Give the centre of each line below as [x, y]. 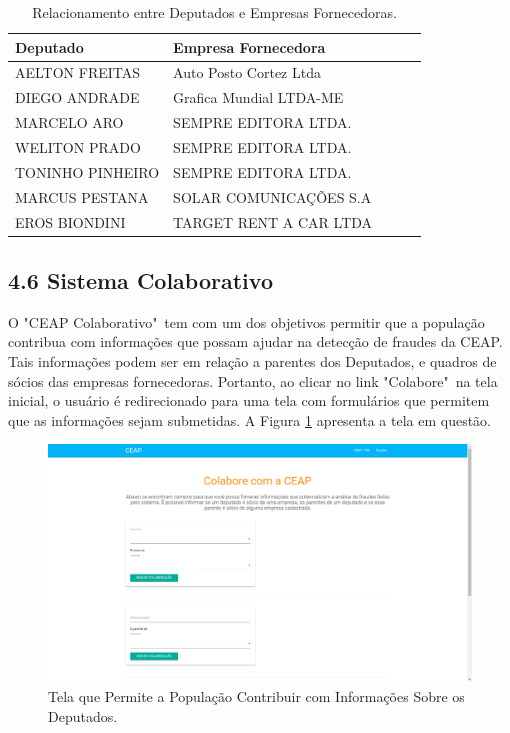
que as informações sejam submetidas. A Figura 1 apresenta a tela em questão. [250, 419]
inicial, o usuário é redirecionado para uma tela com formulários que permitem [249, 400]
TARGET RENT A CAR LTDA [273, 221]
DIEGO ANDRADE [77, 97]
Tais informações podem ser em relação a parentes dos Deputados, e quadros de [252, 360]
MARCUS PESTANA [82, 196]
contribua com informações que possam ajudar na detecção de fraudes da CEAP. [255, 341]
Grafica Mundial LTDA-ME [258, 97]
